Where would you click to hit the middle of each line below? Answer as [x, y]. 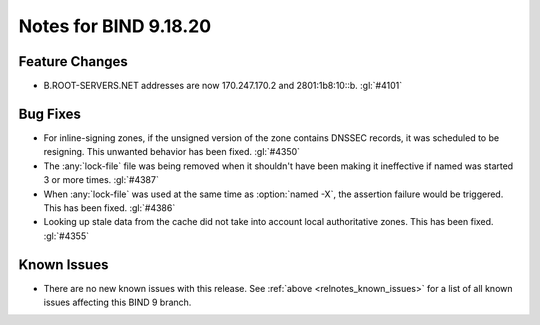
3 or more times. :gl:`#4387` [101, 180]
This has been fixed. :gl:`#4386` [109, 207]
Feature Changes [73, 61]
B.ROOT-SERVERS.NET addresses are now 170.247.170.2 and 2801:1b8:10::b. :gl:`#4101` [223, 86]
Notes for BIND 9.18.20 [115, 26]
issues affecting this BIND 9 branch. [117, 302]
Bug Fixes [50, 113]
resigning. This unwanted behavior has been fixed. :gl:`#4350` [171, 152]
